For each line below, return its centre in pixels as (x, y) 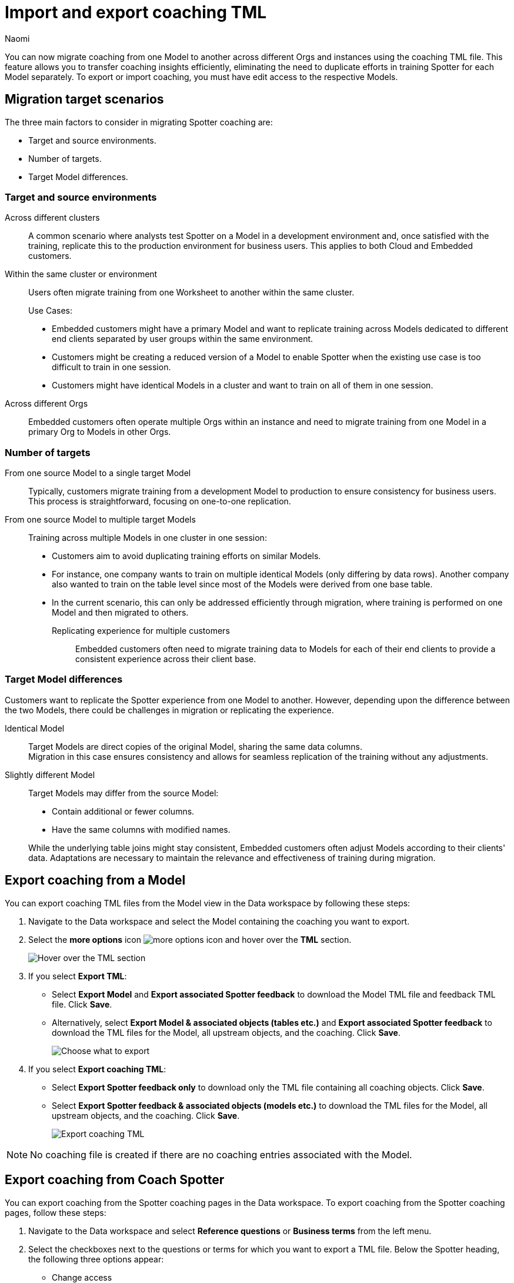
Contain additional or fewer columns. (123, 811)
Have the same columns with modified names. (141, 829)
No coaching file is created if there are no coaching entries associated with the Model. (221, 1154)
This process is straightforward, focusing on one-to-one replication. (160, 501)
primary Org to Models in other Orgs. (100, 432)
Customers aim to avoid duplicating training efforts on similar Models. (186, 556)
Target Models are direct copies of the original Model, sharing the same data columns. (196, 746)
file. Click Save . (82, 1004)
